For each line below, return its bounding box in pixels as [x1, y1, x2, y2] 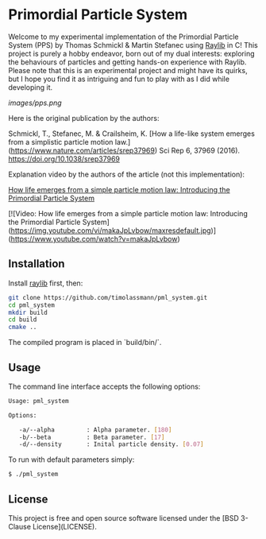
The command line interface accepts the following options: [8, 382, 201, 391]
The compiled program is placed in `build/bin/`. [8, 338, 162, 347]
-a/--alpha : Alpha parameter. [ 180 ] [18, 425, 172, 434]
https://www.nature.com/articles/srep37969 [10, 145, 155, 155]
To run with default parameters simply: [8, 455, 135, 464]
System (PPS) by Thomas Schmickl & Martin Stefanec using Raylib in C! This [8, 40, 258, 49]
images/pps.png [8, 98, 62, 107]
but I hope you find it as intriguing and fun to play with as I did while [8, 74, 230, 83]
